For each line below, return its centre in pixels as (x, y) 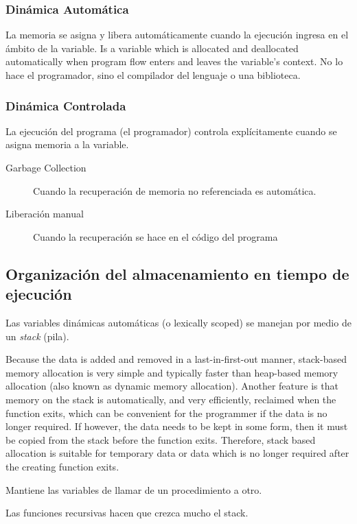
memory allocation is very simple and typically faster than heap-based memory (172, 372)
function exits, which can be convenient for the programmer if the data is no (166, 413)
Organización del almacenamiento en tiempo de (177, 273)
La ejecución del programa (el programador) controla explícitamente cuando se (171, 131)
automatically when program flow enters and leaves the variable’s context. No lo (174, 61)
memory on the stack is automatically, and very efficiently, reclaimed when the (171, 399)
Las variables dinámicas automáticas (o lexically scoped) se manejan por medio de (178, 322)
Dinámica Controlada (66, 105)
